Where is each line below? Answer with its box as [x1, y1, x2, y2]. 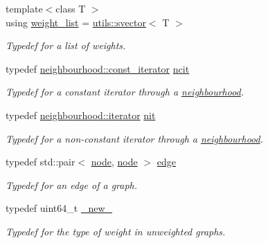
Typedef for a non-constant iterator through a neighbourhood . [6, 131, 263, 145]
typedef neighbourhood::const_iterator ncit [6, 61, 190, 75]
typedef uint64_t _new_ [6, 201, 113, 215]
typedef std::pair [6, 154, 75, 169]
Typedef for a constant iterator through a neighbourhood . [6, 84, 244, 99]
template [6, 1, 43, 15]
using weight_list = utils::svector [6, 15, 146, 29]
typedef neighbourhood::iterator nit [6, 107, 156, 122]
